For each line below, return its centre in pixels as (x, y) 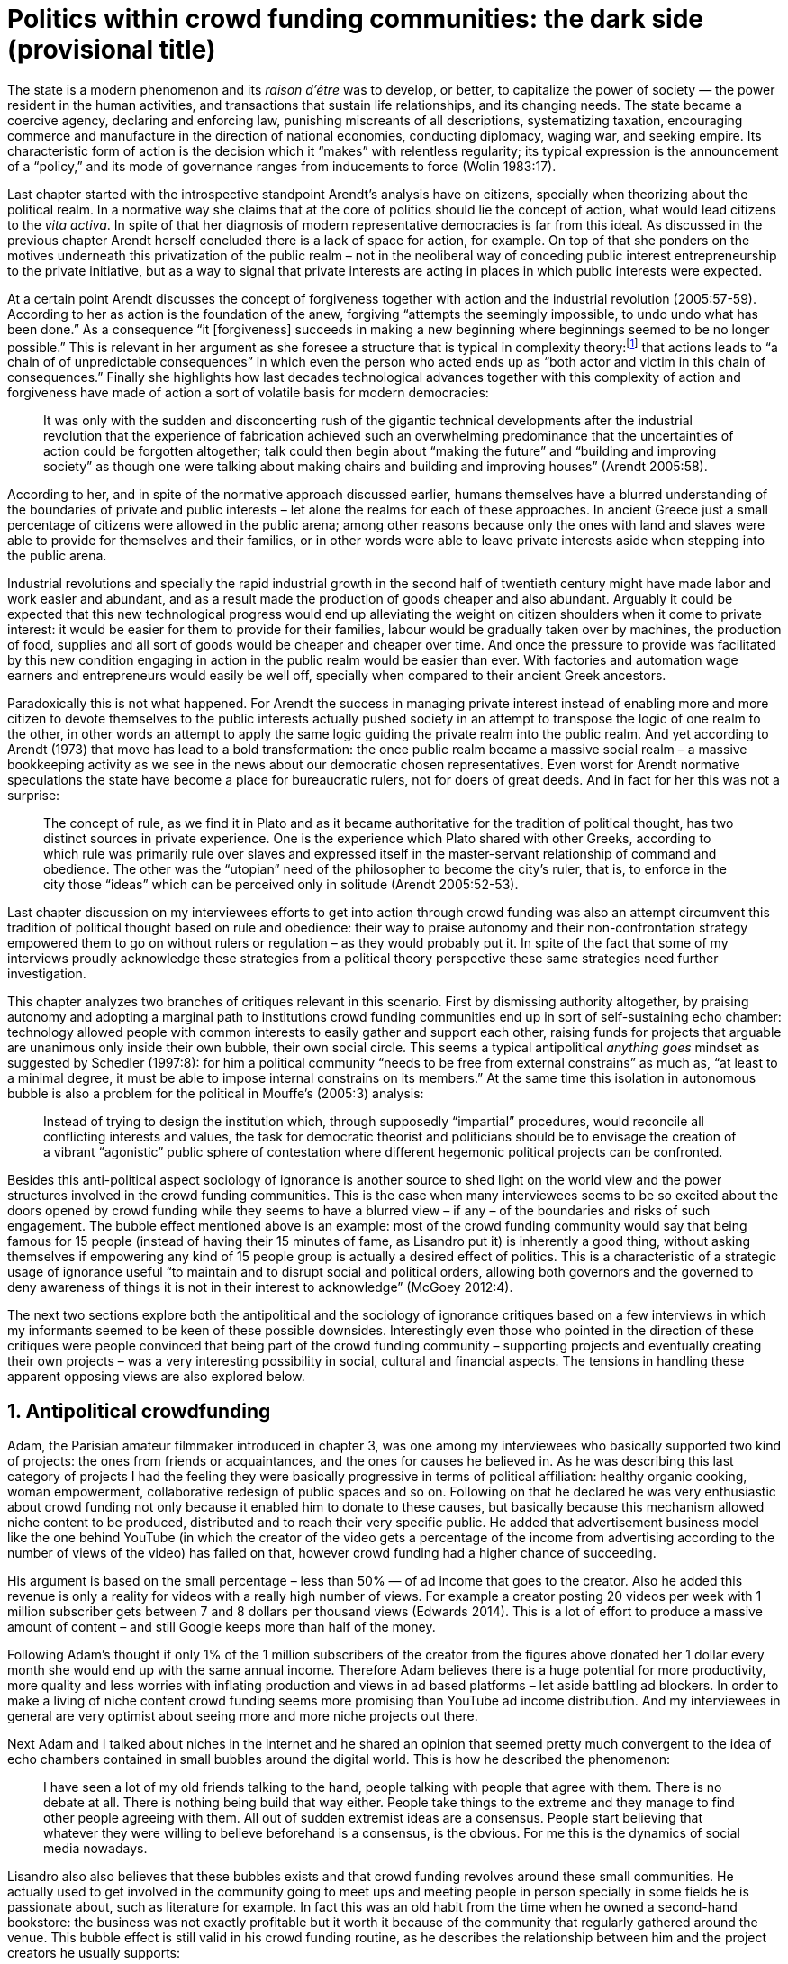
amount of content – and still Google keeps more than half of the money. (222, 1627)
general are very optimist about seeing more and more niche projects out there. (243, 1716)
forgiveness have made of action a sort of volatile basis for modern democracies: (248, 393)
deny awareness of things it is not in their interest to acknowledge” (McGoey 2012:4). (260, 1287)
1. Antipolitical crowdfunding (139, 1411)
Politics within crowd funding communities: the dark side (356, 19)
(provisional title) (112, 50)
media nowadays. (95, 1849)
